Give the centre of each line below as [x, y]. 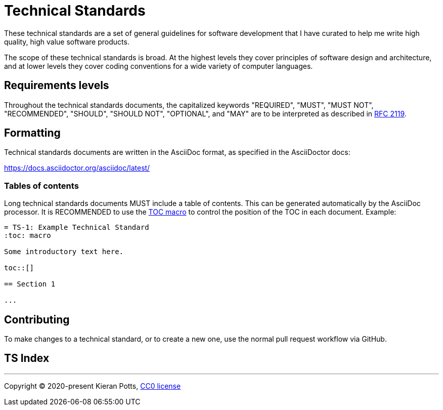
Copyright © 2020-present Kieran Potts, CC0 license [93, 386]
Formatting [32, 133]
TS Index [27, 358]
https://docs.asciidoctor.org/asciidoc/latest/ [77, 168]
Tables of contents [41, 186]
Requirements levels [57, 86]
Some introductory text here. [64, 252]
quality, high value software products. [67, 42]
